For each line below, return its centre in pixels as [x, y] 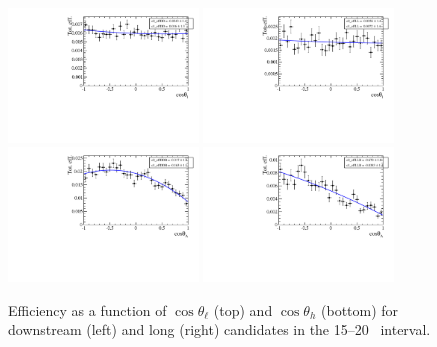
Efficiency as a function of [87, 309]
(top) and [243, 309]
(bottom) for [360, 309]
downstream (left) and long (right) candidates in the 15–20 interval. [219, 329]
